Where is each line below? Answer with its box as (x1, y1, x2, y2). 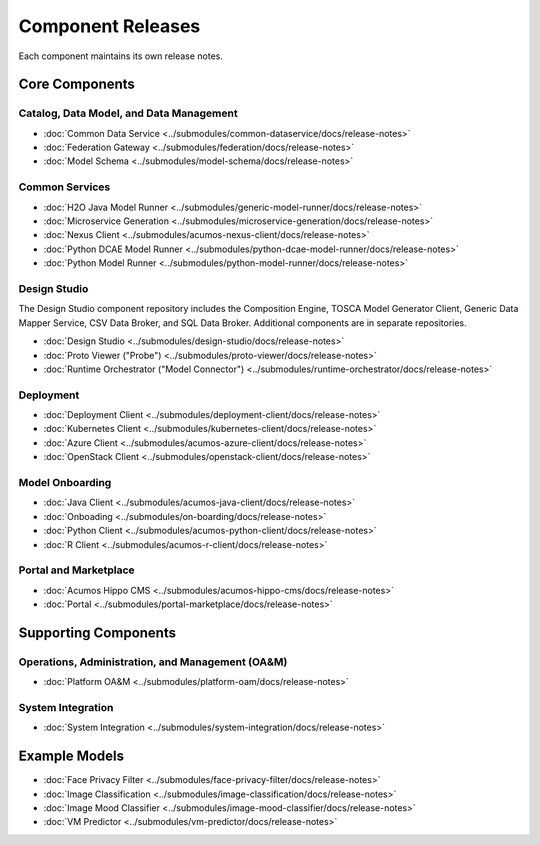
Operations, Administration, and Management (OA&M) (18, 655, 288, 669)
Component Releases (18, 15, 201, 37)
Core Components (18, 76, 135, 93)
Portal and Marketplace (18, 563, 135, 577)
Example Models (18, 748, 125, 765)
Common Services (18, 180, 111, 194)
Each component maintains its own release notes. (18, 50, 224, 62)
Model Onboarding (18, 475, 112, 489)
